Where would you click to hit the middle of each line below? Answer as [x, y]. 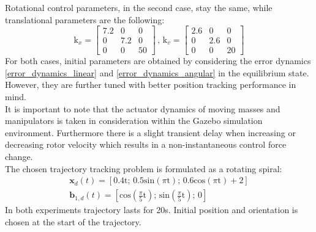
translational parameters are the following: [85, 19]
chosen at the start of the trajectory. [73, 221]
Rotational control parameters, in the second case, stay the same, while [139, 7]
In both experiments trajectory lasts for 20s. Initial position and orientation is [152, 210]
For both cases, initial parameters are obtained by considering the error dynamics [158, 61]
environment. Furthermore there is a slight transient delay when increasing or [150, 132]
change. [19, 157]
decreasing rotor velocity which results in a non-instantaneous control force [146, 144]
